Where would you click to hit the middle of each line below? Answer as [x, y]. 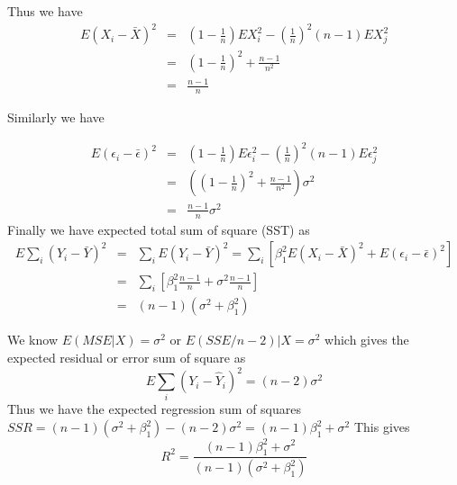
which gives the [367, 340]
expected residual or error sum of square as [127, 357]
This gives [382, 427]
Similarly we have [56, 117]
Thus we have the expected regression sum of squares [155, 409]
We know [32, 340]
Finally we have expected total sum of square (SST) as [159, 229]
